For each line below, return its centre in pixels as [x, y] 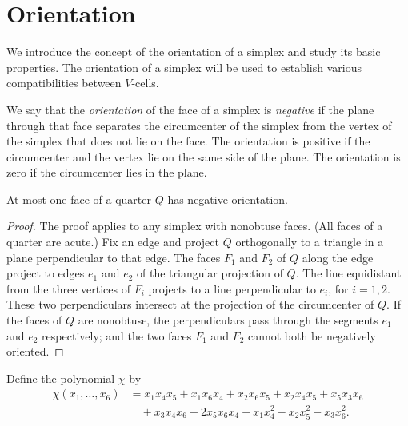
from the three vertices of [68, 288]
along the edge [338, 257]
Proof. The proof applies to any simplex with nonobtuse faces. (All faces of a [195, 226]
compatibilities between [64, 83]
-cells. [145, 83]
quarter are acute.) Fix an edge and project [113, 242]
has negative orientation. [228, 199]
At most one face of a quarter [79, 199]
